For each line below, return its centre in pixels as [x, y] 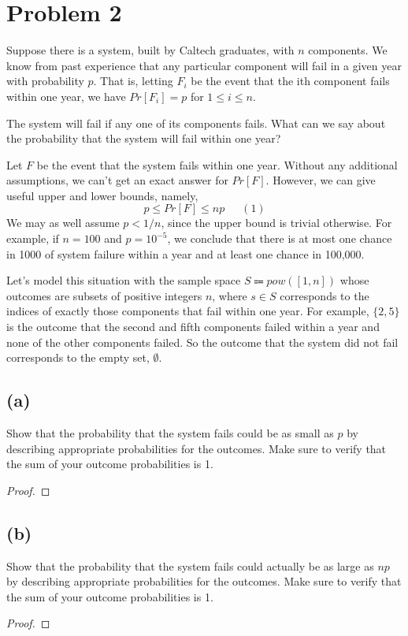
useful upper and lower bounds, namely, [102, 195]
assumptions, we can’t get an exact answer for [117, 180]
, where [230, 295]
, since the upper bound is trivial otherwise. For [276, 223]
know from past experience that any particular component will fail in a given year [204, 65]
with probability [45, 81]
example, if [33, 238]
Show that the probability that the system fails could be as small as [170, 433]
